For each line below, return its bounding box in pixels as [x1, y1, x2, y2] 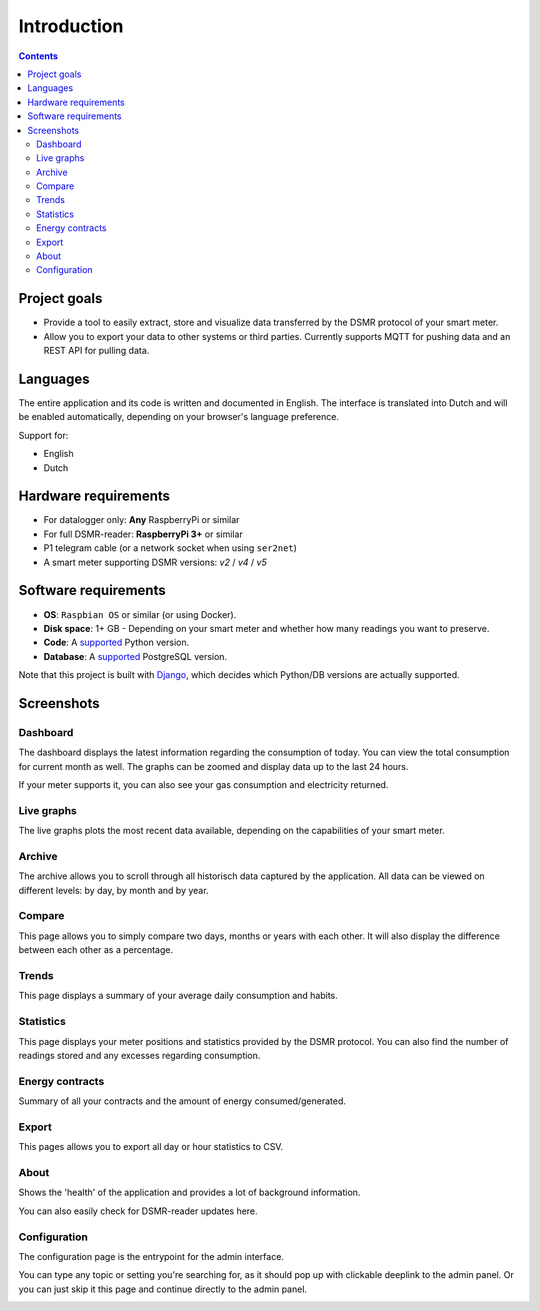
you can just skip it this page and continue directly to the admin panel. [18, 1283, 308, 1295]
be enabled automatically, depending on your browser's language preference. [18, 411, 340, 423]
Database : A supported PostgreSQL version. [43, 650, 228, 662]
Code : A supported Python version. [43, 636, 190, 649]
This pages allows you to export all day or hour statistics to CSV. [18, 1141, 284, 1153]
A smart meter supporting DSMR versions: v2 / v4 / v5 [43, 556, 267, 568]
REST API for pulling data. [43, 345, 150, 357]
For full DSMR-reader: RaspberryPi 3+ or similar [43, 528, 244, 540]
